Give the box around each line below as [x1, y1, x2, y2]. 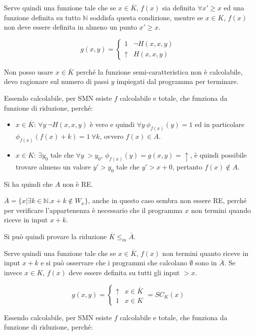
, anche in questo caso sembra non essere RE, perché [88, 195, 247, 206]
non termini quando [191, 205, 251, 215]
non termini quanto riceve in [162, 248, 249, 258]
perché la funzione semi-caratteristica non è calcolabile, [76, 66, 243, 77]
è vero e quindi [90, 119, 135, 129]
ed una [223, 2, 245, 12]
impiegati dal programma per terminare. [116, 76, 239, 86]
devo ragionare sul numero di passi [4, 76, 109, 86]
